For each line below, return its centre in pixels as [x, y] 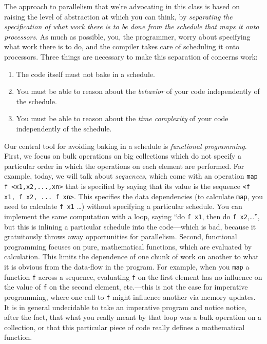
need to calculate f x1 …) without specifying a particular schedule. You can [123, 206]
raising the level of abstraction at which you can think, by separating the [118, 16]
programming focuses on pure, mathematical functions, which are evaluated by [128, 246]
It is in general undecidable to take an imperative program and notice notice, [126, 307]
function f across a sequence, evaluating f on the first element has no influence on [133, 276]
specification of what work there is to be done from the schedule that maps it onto [132, 26]
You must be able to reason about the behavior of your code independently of [138, 91]
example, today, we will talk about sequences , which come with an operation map [131, 176]
